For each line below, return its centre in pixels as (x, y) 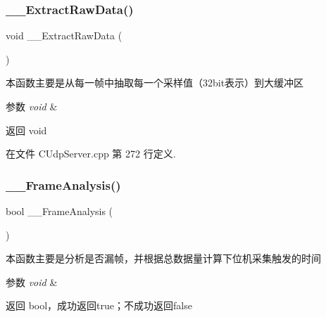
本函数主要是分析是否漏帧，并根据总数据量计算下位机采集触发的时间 (163, 258)
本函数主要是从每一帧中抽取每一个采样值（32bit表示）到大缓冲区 (155, 83)
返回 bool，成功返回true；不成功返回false (99, 305)
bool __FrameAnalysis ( (59, 211)
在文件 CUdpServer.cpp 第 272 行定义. (91, 154)
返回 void (26, 130)
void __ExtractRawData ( (64, 35)
